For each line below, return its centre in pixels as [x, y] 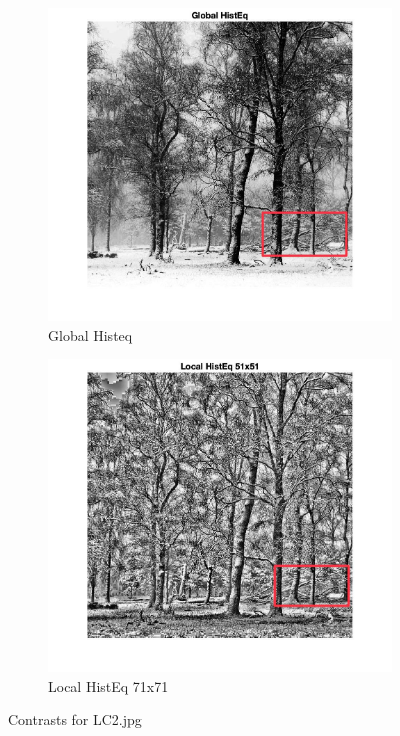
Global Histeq [90, 334]
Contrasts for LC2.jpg [75, 719]
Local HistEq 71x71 [108, 685]
